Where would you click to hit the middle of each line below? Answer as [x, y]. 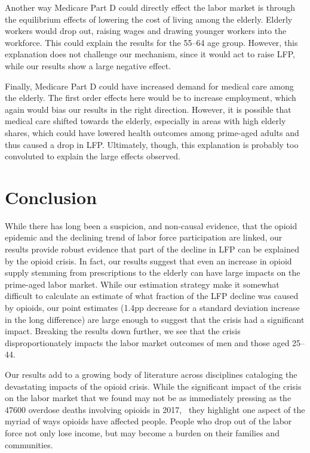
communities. [29, 444]
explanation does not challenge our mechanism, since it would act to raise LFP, [150, 54]
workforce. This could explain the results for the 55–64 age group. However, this [151, 42]
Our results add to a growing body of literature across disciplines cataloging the [151, 374]
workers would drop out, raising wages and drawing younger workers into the [146, 31]
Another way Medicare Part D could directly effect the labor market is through [150, 7]
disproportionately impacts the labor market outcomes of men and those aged [147, 342]
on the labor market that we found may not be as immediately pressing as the [148, 398]
